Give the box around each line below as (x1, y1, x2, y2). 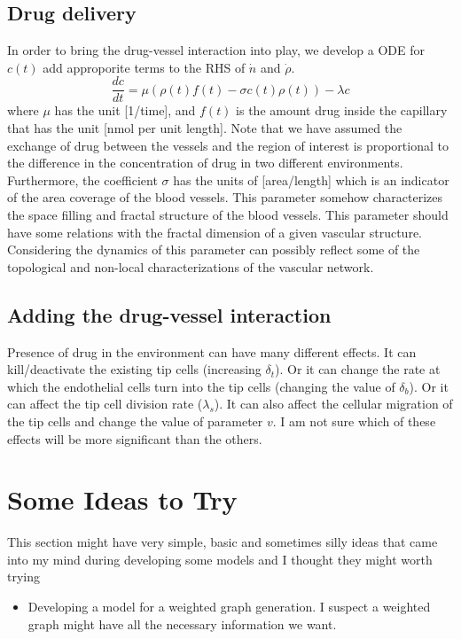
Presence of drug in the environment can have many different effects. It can (7, 342, 417, 361)
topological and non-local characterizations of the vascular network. (7, 257, 374, 276)
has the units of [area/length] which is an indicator (173, 170, 449, 189)
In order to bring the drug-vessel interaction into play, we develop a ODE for (7, 41, 425, 59)
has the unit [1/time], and (54, 101, 196, 120)
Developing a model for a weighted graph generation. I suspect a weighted (27, 597, 431, 616)
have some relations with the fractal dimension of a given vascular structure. (7, 222, 423, 241)
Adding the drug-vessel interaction (7, 300, 332, 328)
